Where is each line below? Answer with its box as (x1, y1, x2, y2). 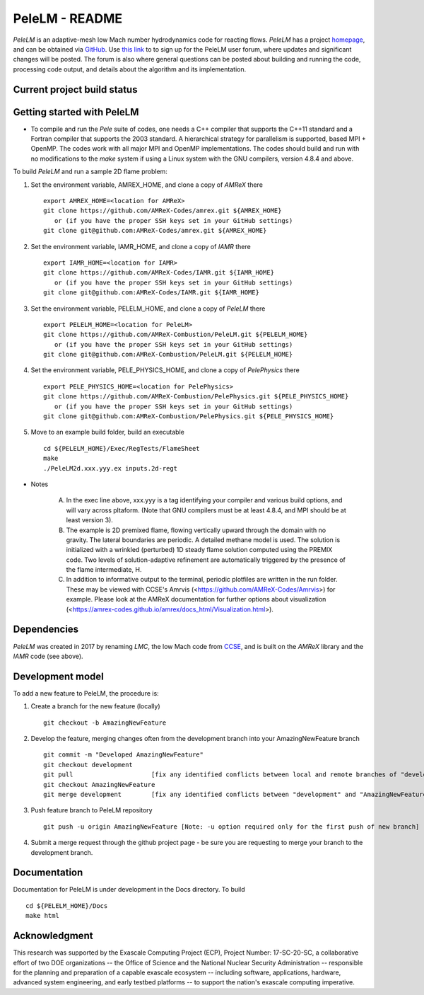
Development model (13, 670, 104, 682)
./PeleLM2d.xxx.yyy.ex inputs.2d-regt (43, 464, 178, 472)
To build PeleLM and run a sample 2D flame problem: (13, 167, 167, 176)
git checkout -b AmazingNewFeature (43, 718, 167, 727)
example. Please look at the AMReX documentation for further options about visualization (66, 595, 326, 604)
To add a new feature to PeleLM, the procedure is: (13, 689, 159, 697)
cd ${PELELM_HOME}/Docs (25, 902, 108, 909)
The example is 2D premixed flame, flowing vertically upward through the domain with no (66, 526, 326, 534)
